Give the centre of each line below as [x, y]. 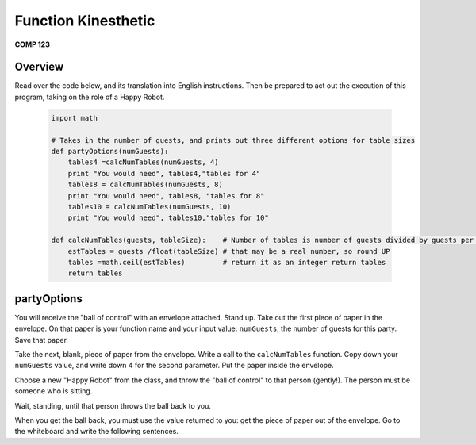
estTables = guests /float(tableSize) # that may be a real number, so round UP [229, 251]
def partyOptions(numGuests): [110, 151]
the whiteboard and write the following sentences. [96, 432]
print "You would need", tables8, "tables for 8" [166, 196]
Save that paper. [42, 340]
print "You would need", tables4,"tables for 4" [164, 173]
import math [75, 118]
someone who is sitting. [54, 391]
